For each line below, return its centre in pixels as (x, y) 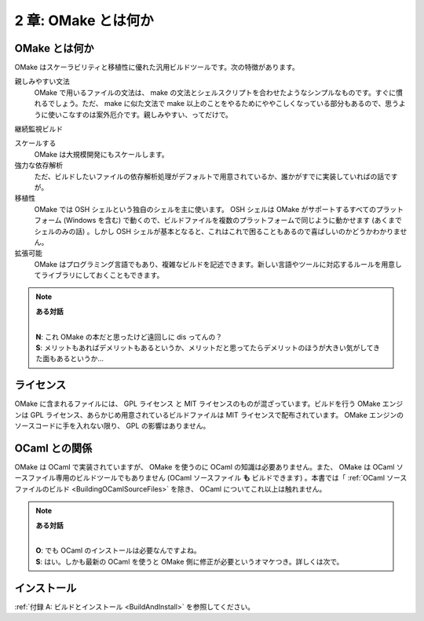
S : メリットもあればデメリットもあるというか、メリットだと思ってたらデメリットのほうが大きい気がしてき (208, 348)
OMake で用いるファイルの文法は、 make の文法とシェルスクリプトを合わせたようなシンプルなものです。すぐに (215, 92)
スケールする (35, 143)
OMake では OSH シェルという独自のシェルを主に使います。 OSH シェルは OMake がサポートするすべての (205, 209)
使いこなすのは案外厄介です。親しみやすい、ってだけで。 (140, 115)
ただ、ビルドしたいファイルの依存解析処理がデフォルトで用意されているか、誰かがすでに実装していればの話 (209, 176)
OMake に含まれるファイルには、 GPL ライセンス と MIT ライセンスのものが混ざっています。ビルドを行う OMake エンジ (209, 404)
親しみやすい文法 (42, 82)
